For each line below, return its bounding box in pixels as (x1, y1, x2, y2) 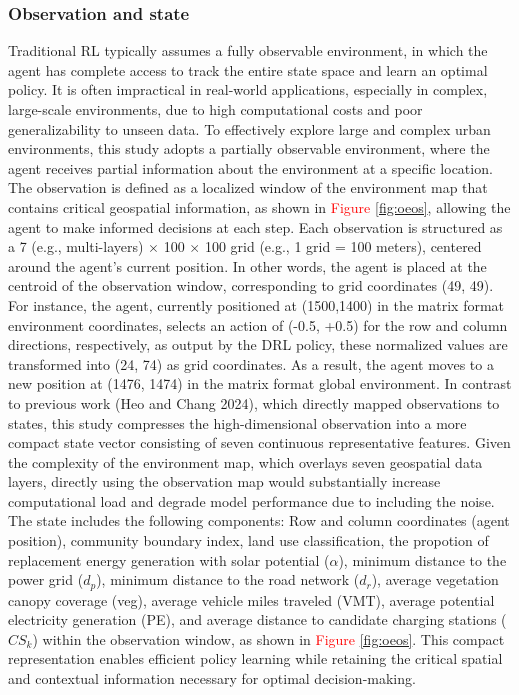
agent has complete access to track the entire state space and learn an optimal (8, 59, 488, 80)
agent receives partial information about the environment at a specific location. (8, 157, 493, 178)
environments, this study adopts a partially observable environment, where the (8, 138, 490, 159)
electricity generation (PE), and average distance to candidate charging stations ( (8, 609, 507, 630)
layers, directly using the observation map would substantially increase (8, 471, 441, 492)
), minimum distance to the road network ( (96, 569, 360, 590)
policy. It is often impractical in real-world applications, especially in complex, (8, 79, 488, 100)
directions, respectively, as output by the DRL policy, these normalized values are (8, 334, 508, 355)
